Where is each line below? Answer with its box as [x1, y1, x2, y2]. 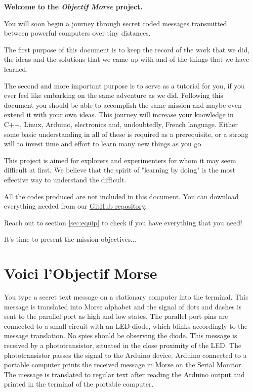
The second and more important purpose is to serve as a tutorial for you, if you [4, 80, 245, 90]
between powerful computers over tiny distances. [4, 28, 151, 38]
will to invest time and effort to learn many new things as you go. [4, 138, 203, 149]
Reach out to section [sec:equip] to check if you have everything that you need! [4, 217, 242, 227]
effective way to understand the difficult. [4, 174, 126, 184]
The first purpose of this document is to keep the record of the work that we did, [4, 44, 250, 54]
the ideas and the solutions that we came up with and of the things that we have [4, 54, 249, 64]
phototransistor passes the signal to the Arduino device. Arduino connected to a [4, 349, 247, 360]
